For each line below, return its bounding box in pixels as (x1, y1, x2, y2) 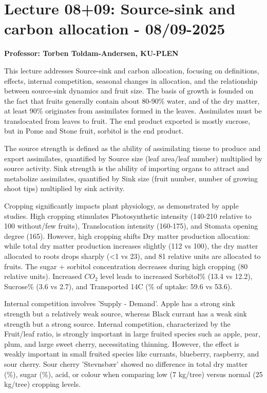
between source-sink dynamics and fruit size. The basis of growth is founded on (4, 85, 254, 96)
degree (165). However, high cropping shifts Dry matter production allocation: (4, 230, 250, 241)
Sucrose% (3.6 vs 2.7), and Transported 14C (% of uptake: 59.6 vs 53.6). (4, 280, 233, 291)
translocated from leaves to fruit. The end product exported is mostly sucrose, (4, 115, 251, 126)
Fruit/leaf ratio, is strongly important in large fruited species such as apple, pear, (4, 328, 260, 339)
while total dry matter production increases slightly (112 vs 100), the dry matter (4, 240, 258, 251)
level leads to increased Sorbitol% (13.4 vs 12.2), (100, 271, 253, 282)
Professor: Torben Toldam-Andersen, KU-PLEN (4, 48, 179, 59)
